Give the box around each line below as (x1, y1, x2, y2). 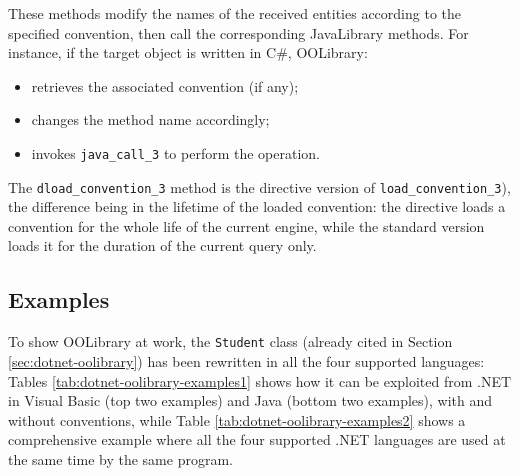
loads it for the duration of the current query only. (8, 235, 317, 256)
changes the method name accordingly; (31, 109, 270, 130)
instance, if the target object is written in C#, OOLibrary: (8, 42, 368, 63)
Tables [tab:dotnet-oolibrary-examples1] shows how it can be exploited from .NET (8, 370, 512, 391)
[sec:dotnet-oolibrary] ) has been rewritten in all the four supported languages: (8, 350, 485, 371)
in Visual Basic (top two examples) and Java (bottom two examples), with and (8, 390, 493, 411)
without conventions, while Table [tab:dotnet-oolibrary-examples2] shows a (8, 409, 466, 430)
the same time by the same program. (8, 448, 233, 469)
